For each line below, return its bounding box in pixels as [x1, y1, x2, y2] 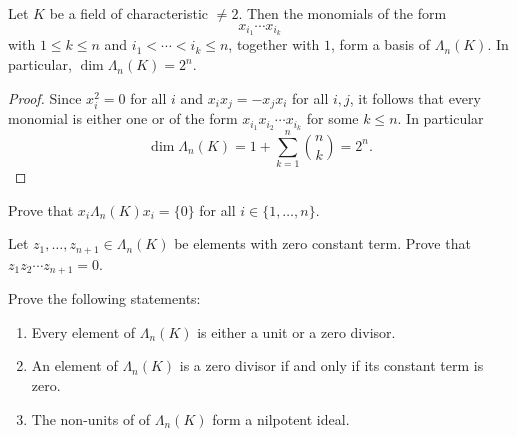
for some [306, 108, 359, 129]
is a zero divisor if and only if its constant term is [179, 355, 484, 376]
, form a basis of [331, 34, 431, 55]
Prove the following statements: [8, 288, 201, 309]
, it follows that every [349, 87, 481, 108]
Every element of [31, 321, 136, 342]
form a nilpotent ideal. [212, 408, 350, 429]
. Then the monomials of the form [238, 3, 447, 23]
